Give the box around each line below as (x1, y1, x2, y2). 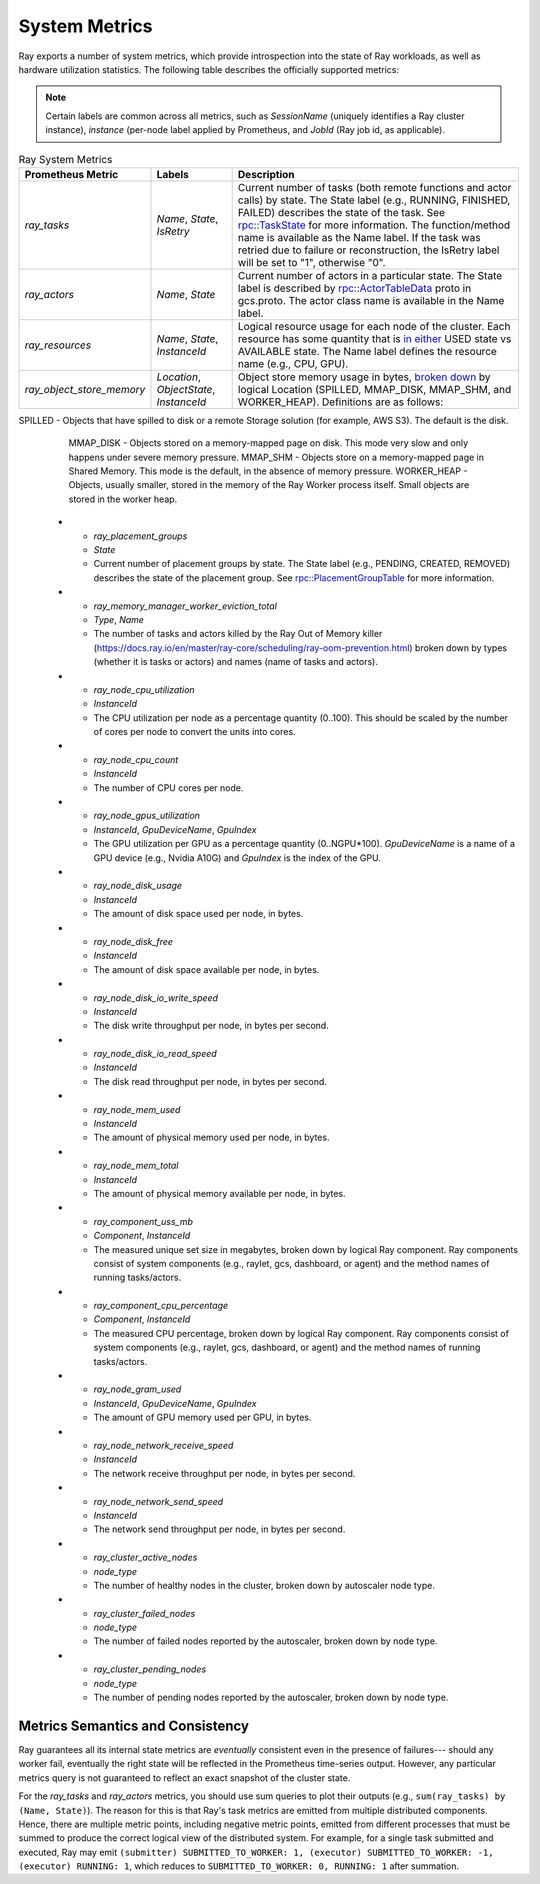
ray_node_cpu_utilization (93, 683, 195, 695)
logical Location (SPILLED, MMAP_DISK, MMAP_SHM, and (237, 382, 512, 396)
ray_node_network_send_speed (93, 1495, 224, 1507)
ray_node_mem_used (93, 1103, 181, 1115)
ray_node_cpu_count (93, 753, 179, 765)
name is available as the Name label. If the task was (237, 230, 481, 244)
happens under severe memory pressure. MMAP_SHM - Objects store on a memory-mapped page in (68, 451, 485, 463)
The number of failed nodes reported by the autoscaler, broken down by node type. (93, 1635, 438, 1647)
